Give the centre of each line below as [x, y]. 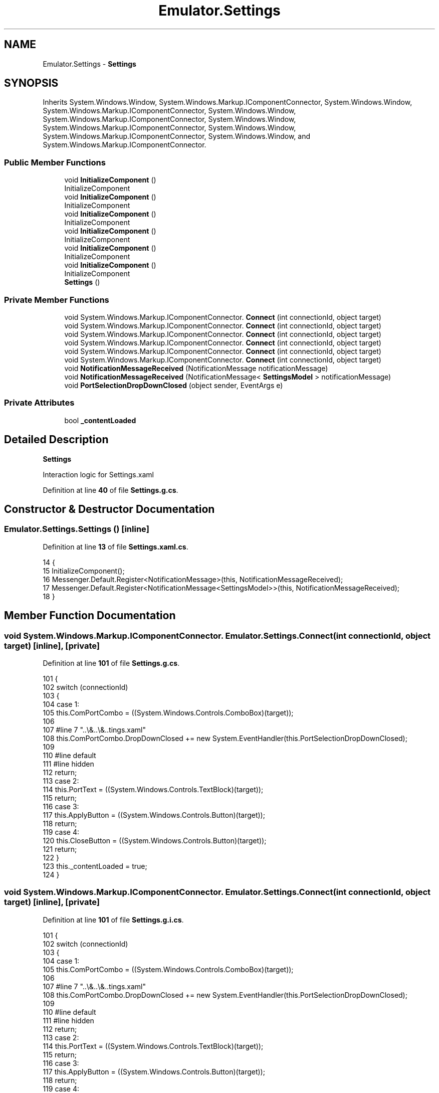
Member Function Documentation [90, 616]
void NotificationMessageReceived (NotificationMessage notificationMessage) [196, 368]
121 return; [60, 849]
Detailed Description [56, 440]
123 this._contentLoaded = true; [95, 866]
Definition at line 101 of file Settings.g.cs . [111, 663]
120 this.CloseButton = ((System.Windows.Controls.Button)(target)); [155, 840]
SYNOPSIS [31, 83]
